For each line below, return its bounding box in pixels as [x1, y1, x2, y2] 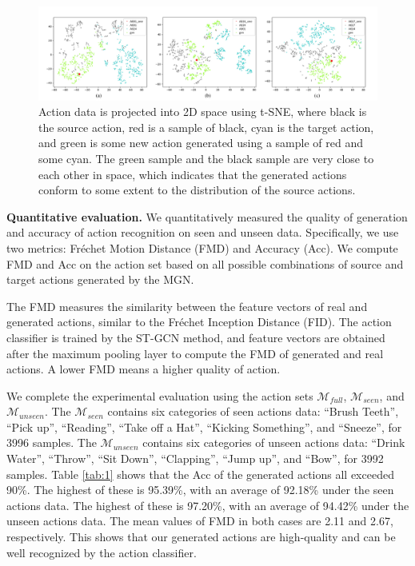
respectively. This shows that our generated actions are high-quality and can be [6, 528, 396, 545]
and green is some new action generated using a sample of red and [38, 134, 363, 151]
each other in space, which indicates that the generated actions [38, 165, 347, 182]
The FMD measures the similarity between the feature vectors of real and [6, 297, 368, 314]
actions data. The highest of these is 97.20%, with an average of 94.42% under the [6, 496, 409, 513]
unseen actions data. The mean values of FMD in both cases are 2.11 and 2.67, [6, 512, 393, 529]
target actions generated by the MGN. [6, 271, 194, 288]
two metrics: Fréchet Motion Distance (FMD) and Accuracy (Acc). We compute [6, 239, 398, 256]
